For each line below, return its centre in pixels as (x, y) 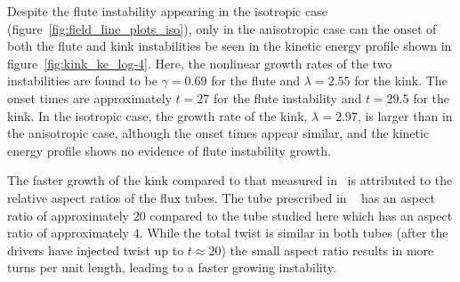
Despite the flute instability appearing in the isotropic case (167, 11)
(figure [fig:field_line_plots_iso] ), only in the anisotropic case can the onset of (222, 28)
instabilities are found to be (82, 81)
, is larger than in (405, 115)
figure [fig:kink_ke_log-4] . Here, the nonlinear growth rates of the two (200, 63)
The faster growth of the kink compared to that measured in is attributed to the (230, 180)
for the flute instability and (287, 97)
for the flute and (256, 81)
